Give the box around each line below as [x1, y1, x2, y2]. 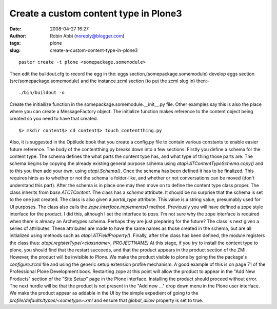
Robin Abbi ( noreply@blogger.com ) [50, 32, 125, 39]
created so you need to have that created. [9, 116, 98, 122]
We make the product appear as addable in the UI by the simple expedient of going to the [9, 290, 199, 296]
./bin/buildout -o [18, 90, 65, 96]
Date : [9, 26, 22, 32]
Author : [9, 32, 27, 39]
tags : [9, 40, 21, 46]
